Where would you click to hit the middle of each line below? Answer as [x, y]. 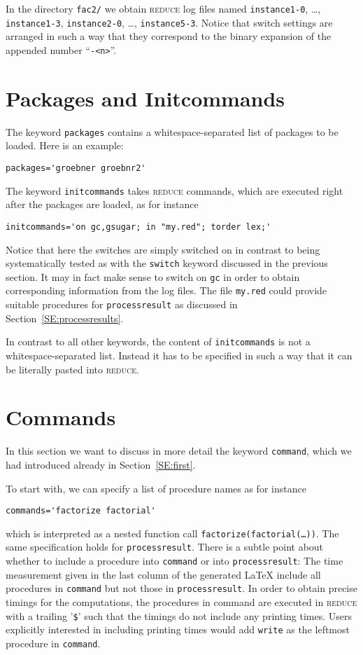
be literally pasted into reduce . [72, 369]
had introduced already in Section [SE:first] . [101, 464]
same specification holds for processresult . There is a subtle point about [165, 547]
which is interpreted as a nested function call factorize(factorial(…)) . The [172, 533]
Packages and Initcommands [145, 98]
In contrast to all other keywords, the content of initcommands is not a [158, 342]
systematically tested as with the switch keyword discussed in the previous [167, 263]
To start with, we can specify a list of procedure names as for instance [156, 488]
